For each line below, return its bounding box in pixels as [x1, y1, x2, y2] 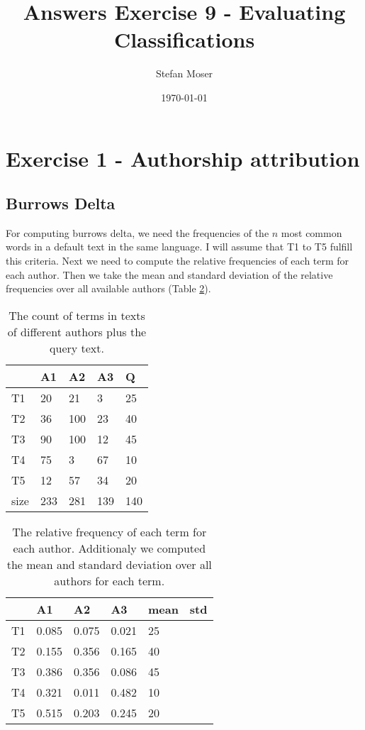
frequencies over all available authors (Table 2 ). [6, 281, 211, 296]
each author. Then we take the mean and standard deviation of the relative [6, 267, 333, 282]
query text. [50, 339, 104, 356]
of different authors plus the [7, 323, 147, 340]
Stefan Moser [155, 66, 213, 81]
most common [281, 225, 342, 240]
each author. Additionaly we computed [13, 539, 206, 556]
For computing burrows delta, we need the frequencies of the [6, 225, 269, 240]
